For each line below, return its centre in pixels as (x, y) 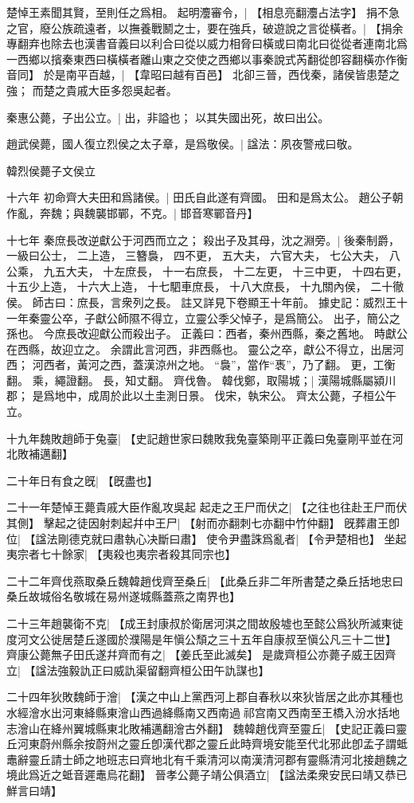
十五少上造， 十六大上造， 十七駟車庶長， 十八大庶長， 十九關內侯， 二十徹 (205, 286)
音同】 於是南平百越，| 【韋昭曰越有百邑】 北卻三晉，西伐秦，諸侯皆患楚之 (203, 74)
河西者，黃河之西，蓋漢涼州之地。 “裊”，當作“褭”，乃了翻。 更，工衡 (214, 364)
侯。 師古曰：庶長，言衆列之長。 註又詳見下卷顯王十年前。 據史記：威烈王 (201, 302)
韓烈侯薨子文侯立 (51, 170)
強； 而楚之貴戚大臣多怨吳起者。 (92, 90)
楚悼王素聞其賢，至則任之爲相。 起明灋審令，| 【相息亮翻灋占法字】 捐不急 (203, 12)
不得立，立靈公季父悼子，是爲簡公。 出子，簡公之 (270, 317)
